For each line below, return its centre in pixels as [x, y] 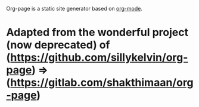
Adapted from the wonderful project [97, 33]
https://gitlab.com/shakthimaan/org [102, 83]
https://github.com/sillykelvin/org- [99, 58]
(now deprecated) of [58, 45]
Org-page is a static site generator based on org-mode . [74, 9]
